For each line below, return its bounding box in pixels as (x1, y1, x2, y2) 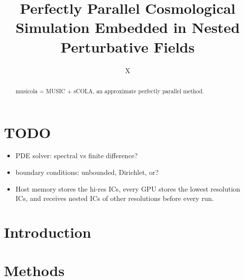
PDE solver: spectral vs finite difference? (15, 150, 138, 161)
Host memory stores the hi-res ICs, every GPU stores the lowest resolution (15, 183, 241, 194)
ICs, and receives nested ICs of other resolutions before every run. (15, 193, 214, 203)
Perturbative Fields (60, 36, 195, 56)
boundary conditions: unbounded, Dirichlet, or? (15, 167, 159, 177)
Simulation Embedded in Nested (15, 17, 240, 37)
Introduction (4, 222, 91, 242)
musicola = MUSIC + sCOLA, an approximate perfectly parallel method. (15, 86, 204, 95)
